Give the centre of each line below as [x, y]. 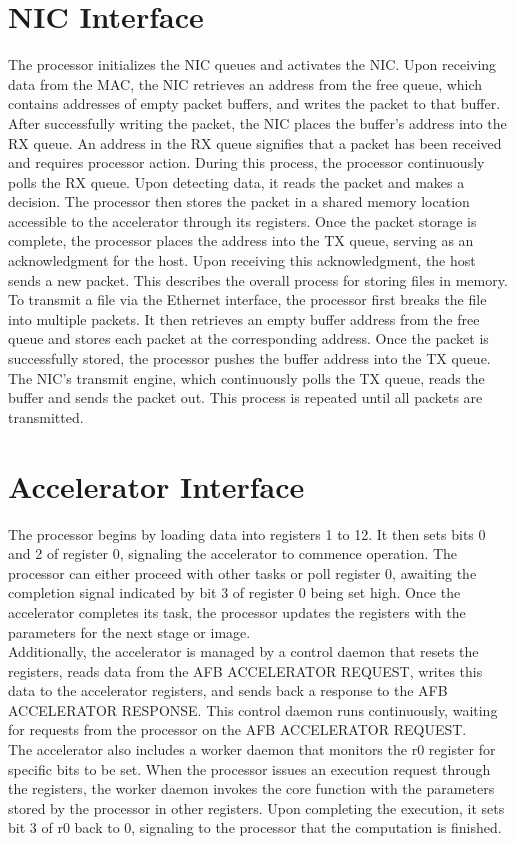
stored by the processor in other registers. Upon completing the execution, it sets [256, 807]
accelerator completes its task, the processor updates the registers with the [237, 611]
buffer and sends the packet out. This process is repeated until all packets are [245, 397]
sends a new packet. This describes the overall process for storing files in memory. [258, 279]
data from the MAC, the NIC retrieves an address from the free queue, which [245, 83]
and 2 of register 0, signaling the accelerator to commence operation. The [233, 553]
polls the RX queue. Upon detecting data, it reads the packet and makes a [236, 181]
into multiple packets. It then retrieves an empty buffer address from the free [244, 318]
